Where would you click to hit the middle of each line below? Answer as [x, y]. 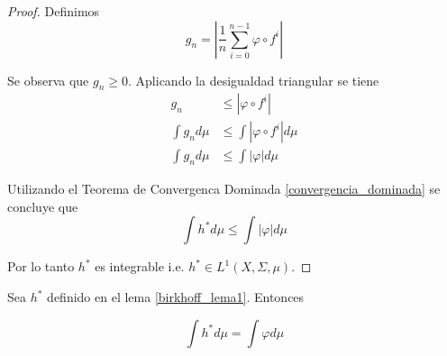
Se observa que [48, 80]
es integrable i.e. [140, 266]
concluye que [43, 206]
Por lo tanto [41, 266]
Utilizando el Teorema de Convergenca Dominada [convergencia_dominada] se [224, 189]
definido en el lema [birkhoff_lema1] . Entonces [176, 297]
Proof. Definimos [54, 11]
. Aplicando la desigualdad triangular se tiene [254, 80]
